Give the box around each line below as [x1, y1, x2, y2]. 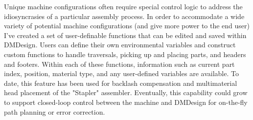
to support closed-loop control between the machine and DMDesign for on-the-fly [4, 97, 248, 107]
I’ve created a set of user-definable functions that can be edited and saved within [4, 30, 247, 40]
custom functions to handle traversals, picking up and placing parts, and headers [4, 49, 246, 59]
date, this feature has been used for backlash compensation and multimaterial [4, 78, 237, 88]
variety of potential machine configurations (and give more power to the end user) [4, 20, 250, 31]
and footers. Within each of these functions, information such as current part [4, 59, 235, 69]
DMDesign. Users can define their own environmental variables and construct [4, 40, 236, 50]
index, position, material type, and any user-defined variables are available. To [4, 68, 239, 79]
